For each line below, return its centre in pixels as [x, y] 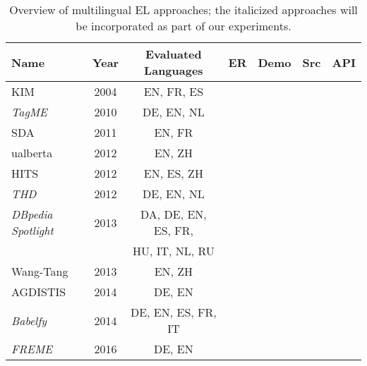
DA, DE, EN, [173, 214]
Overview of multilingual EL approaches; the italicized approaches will [183, 10]
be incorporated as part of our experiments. [183, 26]
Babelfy [29, 320]
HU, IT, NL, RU [173, 251]
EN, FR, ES [174, 91]
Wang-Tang [40, 271]
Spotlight [32, 230]
